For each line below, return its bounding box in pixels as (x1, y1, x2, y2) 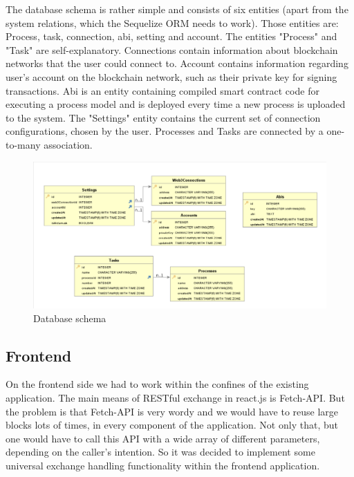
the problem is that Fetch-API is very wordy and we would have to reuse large (6, 404, 339, 418)
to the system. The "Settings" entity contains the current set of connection (6, 110, 321, 124)
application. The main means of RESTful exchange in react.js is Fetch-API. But (6, 390, 345, 404)
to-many (6, 137, 41, 151)
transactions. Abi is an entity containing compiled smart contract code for (6, 83, 319, 97)
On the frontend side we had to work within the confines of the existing (6, 377, 309, 391)
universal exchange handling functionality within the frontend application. (6, 458, 320, 472)
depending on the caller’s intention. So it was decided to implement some (6, 445, 315, 459)
